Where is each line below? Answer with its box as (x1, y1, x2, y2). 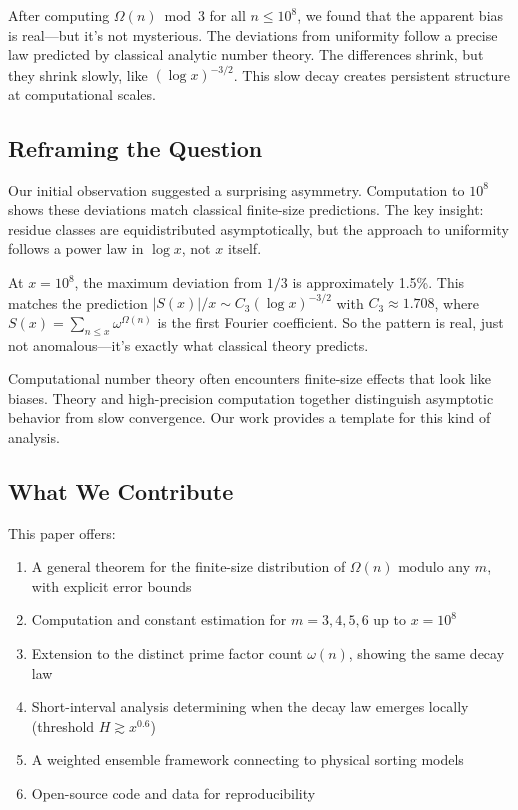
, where (434, 292, 479, 313)
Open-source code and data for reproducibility (31, 783, 316, 804)
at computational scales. (8, 83, 156, 104)
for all (209, 5, 246, 25)
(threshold (31, 715, 95, 736)
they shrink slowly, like (8, 64, 148, 85)
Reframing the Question (8, 132, 263, 163)
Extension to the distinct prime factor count (31, 643, 303, 664)
